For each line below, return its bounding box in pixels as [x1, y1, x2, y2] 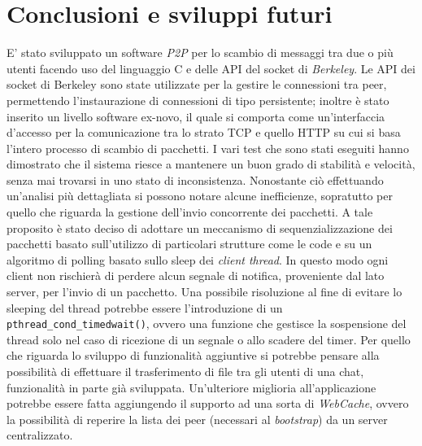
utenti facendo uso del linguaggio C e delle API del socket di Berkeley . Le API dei [7, 59, 415, 77]
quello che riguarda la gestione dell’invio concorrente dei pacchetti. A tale [7, 203, 373, 221]
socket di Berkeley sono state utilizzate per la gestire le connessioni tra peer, [7, 76, 387, 93]
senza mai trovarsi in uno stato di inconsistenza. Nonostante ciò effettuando [7, 171, 384, 188]
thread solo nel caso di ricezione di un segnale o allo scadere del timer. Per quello [7, 330, 411, 348]
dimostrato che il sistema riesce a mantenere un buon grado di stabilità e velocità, [7, 155, 415, 173]
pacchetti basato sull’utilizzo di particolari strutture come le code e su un [7, 235, 372, 252]
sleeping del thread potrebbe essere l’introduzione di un [7, 299, 283, 316]
